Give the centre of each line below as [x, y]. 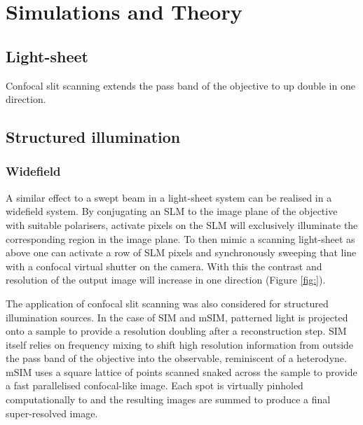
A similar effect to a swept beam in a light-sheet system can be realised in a [169, 197]
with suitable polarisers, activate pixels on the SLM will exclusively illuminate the [182, 224]
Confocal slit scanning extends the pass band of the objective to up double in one [180, 85]
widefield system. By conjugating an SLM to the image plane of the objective [172, 211]
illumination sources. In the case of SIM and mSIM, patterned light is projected [177, 317]
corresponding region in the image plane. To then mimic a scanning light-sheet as [180, 238]
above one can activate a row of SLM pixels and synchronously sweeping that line [181, 252]
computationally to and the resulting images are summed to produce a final [168, 399]
